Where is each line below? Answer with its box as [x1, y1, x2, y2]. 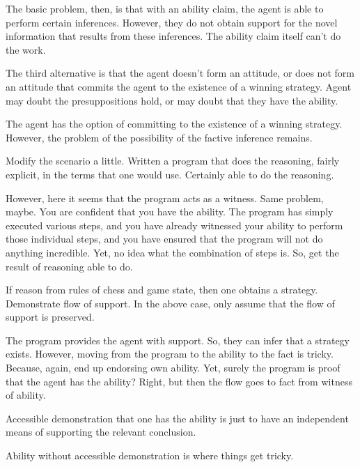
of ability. [6, 388, 46, 402]
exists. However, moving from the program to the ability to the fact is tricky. [6, 346, 334, 361]
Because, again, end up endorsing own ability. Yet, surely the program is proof [6, 360, 341, 375]
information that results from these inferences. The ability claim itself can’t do [6, 29, 341, 43]
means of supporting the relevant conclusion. [6, 424, 196, 439]
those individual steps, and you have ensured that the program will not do [6, 231, 323, 246]
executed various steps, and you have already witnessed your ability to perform [6, 217, 343, 232]
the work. [6, 42, 46, 56]
